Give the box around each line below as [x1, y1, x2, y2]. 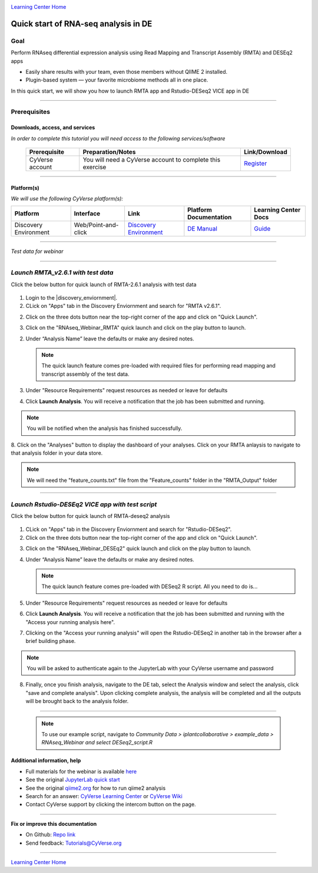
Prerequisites [11, 108, 50, 116]
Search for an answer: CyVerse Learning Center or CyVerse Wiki [25, 792, 183, 799]
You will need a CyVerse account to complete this [82, 156, 221, 164]
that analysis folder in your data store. [11, 449, 103, 457]
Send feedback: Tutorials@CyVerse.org [25, 839, 122, 846]
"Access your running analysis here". [25, 618, 115, 625]
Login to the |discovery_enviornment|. [25, 294, 118, 301]
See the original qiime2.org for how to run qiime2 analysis [25, 785, 166, 792]
